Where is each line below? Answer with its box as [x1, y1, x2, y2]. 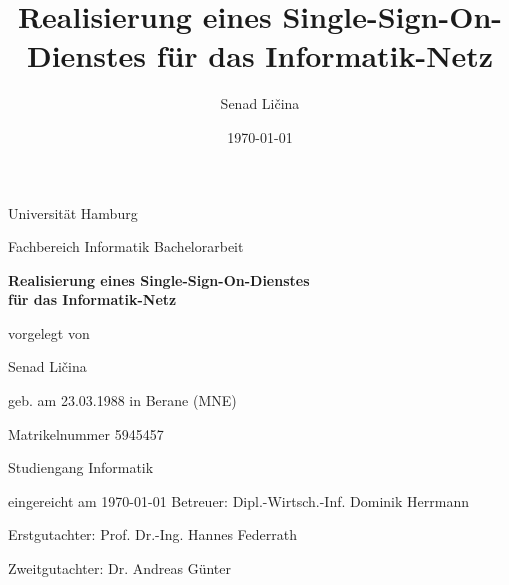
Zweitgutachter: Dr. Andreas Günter [8, 558, 231, 579]
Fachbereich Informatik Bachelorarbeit [8, 236, 244, 257]
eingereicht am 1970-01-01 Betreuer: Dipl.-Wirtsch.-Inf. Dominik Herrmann [8, 490, 469, 511]
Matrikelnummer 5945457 [8, 423, 164, 444]
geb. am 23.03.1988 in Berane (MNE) [8, 390, 237, 411]
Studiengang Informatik [8, 457, 154, 478]
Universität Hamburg [8, 202, 138, 223]
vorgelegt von [8, 322, 90, 343]
